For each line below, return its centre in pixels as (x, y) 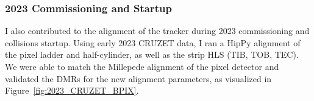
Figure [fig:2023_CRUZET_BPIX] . (72, 90)
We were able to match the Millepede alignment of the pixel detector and (142, 66)
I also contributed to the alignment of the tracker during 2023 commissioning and (157, 31)
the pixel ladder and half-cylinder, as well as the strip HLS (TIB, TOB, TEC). (152, 54)
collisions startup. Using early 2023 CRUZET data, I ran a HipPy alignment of (153, 42)
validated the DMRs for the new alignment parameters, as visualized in (138, 78)
